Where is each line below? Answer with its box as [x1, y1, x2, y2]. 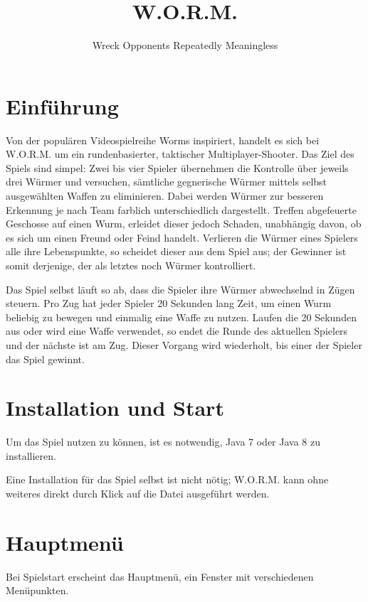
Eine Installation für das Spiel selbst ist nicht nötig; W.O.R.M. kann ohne [6, 472, 329, 487]
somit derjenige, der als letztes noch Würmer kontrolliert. [6, 258, 256, 272]
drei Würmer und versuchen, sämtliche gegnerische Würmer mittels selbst [6, 174, 327, 189]
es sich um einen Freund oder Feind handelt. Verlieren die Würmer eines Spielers [6, 230, 358, 244]
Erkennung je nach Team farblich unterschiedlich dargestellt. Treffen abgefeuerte [6, 202, 357, 217]
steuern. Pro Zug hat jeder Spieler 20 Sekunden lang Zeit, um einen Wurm [6, 296, 332, 311]
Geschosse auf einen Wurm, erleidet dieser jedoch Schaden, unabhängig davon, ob [6, 216, 362, 231]
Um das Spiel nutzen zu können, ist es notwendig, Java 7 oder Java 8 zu [6, 434, 321, 449]
